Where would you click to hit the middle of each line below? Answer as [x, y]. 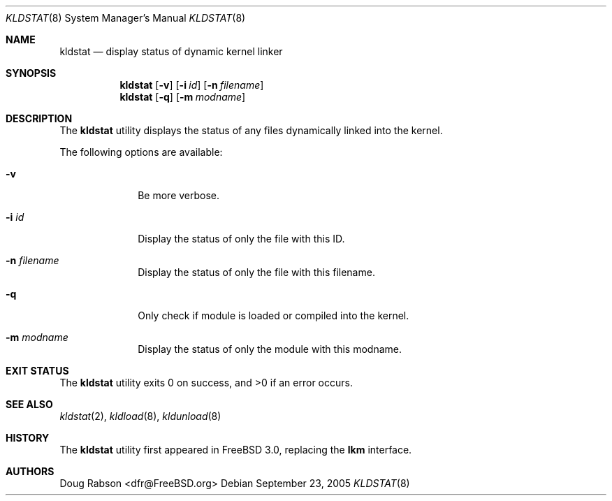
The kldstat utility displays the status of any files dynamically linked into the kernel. [251, 130]
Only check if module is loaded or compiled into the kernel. [274, 315]
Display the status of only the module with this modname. [270, 349]
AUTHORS [30, 471]
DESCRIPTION [39, 118]
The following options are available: [141, 152]
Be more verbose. [179, 195]
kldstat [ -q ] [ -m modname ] [183, 97]
